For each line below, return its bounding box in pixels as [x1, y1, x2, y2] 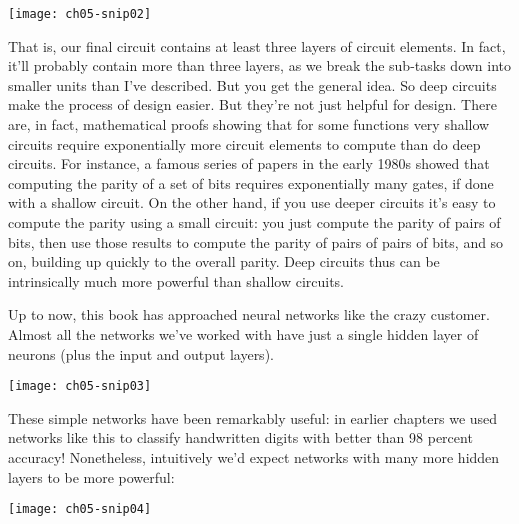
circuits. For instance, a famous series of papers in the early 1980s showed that [8, 153, 490, 174]
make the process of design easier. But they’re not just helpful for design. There [8, 94, 497, 115]
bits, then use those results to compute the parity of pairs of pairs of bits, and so [8, 231, 504, 252]
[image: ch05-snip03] [8, 379, 152, 394]
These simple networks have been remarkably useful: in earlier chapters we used [8, 407, 498, 428]
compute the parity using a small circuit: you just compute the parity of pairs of [8, 212, 501, 232]
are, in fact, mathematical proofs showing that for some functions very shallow [8, 114, 490, 135]
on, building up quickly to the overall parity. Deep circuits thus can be [8, 251, 440, 272]
